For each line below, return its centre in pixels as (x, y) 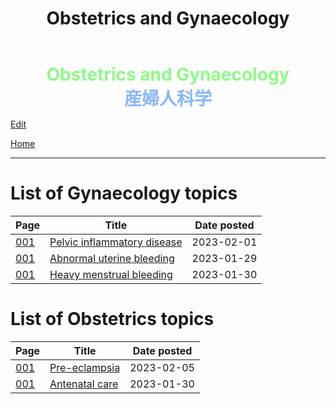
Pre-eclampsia (85, 368)
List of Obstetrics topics (112, 319)
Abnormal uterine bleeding (112, 259)
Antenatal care (84, 384)
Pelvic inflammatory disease (116, 242)
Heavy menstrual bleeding (111, 275)
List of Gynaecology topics (124, 193)
